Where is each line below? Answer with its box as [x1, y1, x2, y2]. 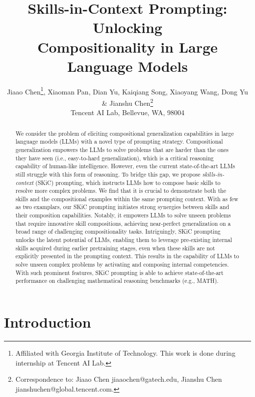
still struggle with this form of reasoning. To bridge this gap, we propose [15, 170, 201, 178]
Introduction [4, 312, 91, 332]
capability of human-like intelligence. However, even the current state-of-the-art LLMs [15, 162, 235, 170]
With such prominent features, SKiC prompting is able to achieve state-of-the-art [15, 268, 224, 276]
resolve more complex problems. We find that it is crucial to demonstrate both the [15, 186, 226, 195]
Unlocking [93, 17, 162, 37]
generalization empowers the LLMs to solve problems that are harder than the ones [15, 145, 229, 153]
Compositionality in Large [37, 36, 218, 57]
